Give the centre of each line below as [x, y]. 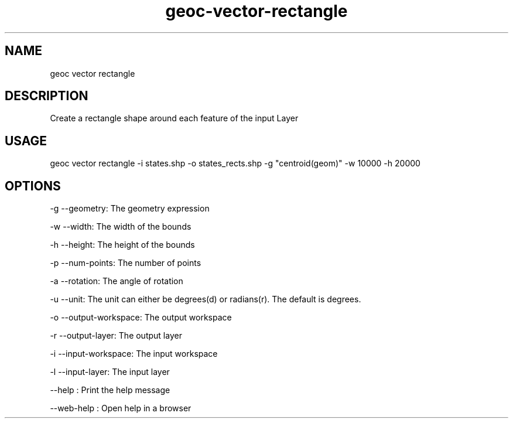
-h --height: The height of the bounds [122, 245]
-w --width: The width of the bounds [121, 227]
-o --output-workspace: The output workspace [141, 318]
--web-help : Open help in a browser [121, 408]
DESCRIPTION [47, 96]
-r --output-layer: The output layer [116, 336]
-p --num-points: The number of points [126, 263]
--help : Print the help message [110, 390]
